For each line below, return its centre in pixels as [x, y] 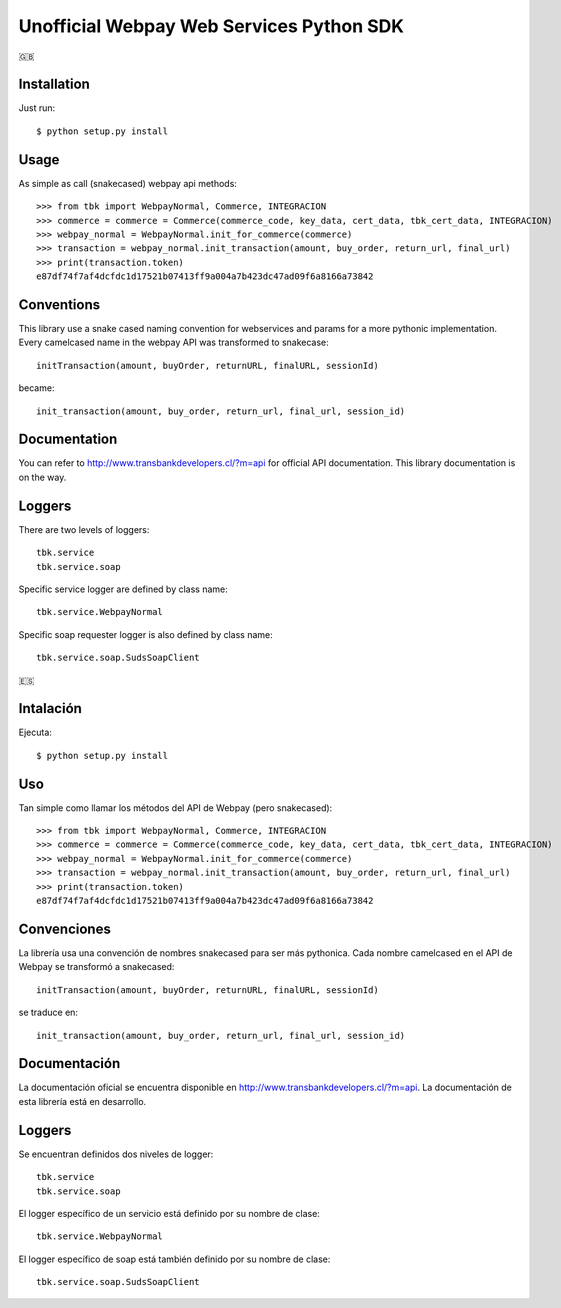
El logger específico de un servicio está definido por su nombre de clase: [169, 1213]
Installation [54, 84]
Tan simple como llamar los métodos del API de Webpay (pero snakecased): [175, 807]
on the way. [42, 477]
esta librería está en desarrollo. [82, 1101]
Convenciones [65, 928]
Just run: [37, 108]
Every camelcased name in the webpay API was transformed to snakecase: [173, 342]
